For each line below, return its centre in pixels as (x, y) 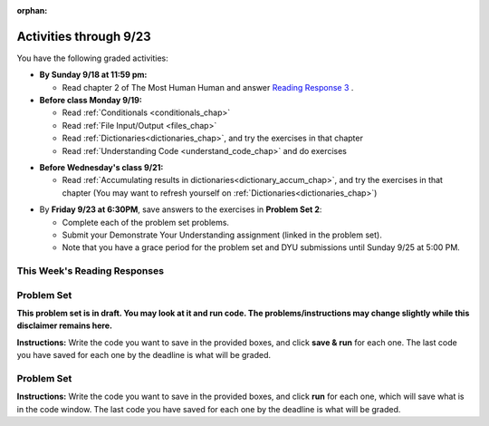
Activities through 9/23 (84, 36)
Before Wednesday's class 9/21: (101, 168)
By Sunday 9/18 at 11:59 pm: (93, 75)
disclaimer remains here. (65, 325)
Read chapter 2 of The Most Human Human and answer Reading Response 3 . (208, 87)
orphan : (32, 10)
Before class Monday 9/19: (91, 101)
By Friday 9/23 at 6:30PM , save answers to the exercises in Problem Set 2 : (181, 209)
